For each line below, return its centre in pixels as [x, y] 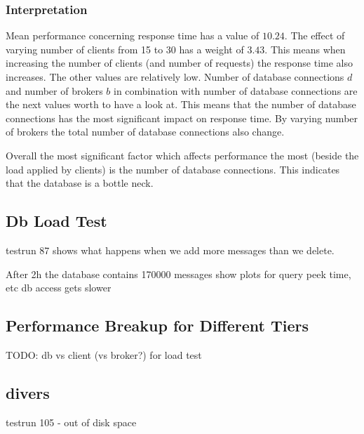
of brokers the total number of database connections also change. [145, 132]
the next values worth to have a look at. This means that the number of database [181, 104]
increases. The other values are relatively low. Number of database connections [175, 77]
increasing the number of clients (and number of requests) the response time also [179, 63]
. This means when [305, 49]
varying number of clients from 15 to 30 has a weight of [125, 49]
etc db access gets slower [59, 288]
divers [28, 392]
